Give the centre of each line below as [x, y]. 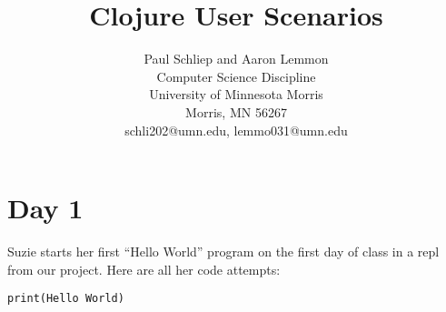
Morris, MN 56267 [236, 111]
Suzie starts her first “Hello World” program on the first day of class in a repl [223, 252]
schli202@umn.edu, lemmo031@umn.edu [236, 130]
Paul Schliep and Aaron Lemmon [236, 59]
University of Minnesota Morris [236, 94]
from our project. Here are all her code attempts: [144, 269]
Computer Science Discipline [236, 76]
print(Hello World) [66, 299]
